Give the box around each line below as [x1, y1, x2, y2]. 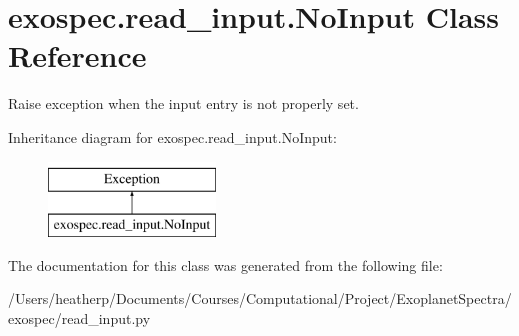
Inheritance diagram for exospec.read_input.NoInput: [8, 126, 337, 147]
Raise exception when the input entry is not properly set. [8, 93, 359, 114]
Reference [8, 35, 147, 76]
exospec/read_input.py [8, 307, 151, 328]
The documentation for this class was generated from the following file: [8, 254, 443, 275]
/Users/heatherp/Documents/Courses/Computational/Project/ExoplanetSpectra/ [8, 288, 512, 309]
